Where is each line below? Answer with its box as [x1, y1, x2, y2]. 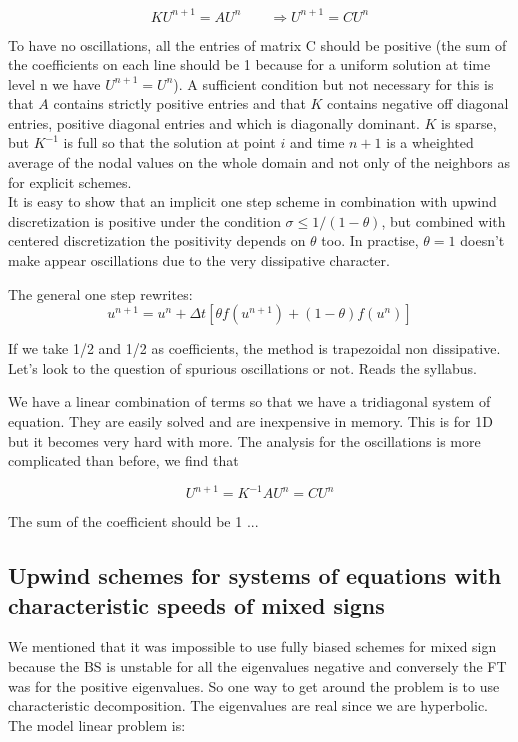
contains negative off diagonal [327, 93, 509, 114]
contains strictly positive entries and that [53, 93, 306, 114]
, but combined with [381, 210, 506, 231]
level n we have [8, 73, 101, 94]
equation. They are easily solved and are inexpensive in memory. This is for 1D [8, 411, 493, 431]
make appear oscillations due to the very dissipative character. [8, 250, 390, 271]
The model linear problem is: [8, 714, 186, 735]
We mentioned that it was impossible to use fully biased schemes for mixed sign [8, 636, 497, 657]
